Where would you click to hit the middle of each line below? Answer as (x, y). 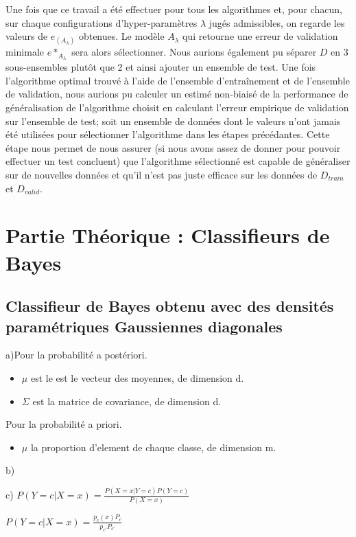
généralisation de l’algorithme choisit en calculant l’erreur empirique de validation (177, 107)
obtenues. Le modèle (121, 36)
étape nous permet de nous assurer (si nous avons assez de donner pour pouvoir (173, 147)
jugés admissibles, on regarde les (277, 22)
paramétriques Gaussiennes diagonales (144, 326)
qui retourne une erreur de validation (260, 36)
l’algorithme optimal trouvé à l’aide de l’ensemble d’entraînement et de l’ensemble (178, 80)
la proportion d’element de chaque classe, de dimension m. (153, 447)
